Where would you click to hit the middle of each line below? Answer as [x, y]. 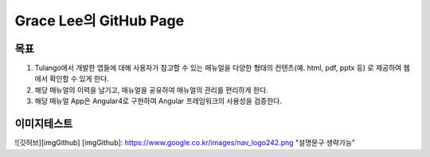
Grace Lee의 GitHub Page [100, 21]
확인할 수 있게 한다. [79, 78]
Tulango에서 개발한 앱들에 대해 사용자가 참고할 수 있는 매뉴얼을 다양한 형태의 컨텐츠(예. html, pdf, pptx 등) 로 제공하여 [218, 68]
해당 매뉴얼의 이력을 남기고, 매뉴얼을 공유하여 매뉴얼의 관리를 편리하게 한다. [151, 90]
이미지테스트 [44, 124]
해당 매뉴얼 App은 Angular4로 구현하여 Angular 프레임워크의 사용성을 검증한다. [158, 101]
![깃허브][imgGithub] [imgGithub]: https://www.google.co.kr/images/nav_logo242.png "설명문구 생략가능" [185, 143]
